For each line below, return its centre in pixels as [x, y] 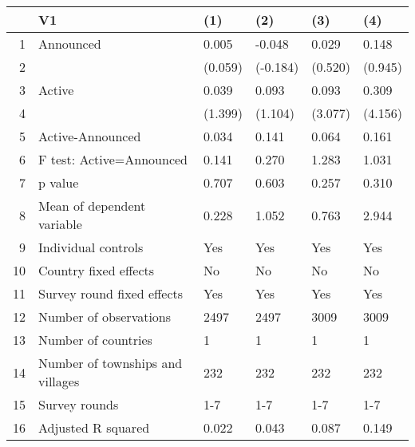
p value [59, 182]
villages [59, 381]
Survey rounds [79, 404]
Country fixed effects [97, 270]
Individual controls [91, 247]
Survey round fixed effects [111, 293]
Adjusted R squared [94, 427]
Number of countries [95, 340]
